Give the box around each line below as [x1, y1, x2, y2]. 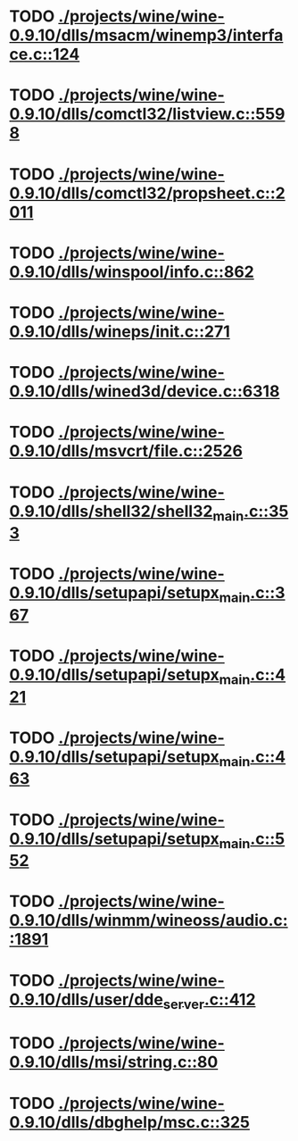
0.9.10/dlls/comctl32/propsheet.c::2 [9, 183, 286, 203]
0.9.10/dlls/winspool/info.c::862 [9, 262, 254, 282]
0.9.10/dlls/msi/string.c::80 [9, 1052, 219, 1072]
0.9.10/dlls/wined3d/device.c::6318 [9, 381, 280, 402]
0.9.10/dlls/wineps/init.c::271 [9, 321, 230, 341]
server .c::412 [162, 989, 256, 1012]
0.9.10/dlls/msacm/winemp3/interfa [9, 25, 284, 46]
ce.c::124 [9, 45, 80, 64]
